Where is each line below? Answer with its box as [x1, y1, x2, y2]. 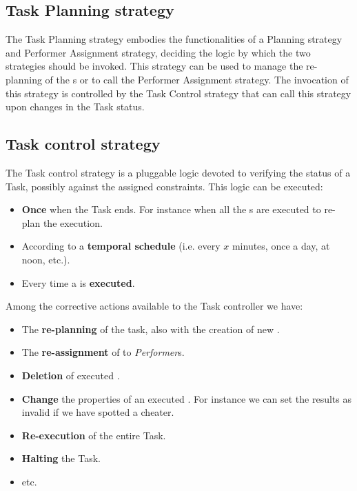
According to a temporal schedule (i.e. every [21, 239, 221, 253]
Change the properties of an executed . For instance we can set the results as [21, 391, 351, 405]
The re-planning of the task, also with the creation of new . [21, 321, 280, 336]
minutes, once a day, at [232, 239, 330, 253]
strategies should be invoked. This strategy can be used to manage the [6, 59, 303, 73]
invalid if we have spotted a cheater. [21, 405, 174, 419]
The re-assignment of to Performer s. [21, 345, 185, 359]
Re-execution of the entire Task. [21, 428, 166, 442]
